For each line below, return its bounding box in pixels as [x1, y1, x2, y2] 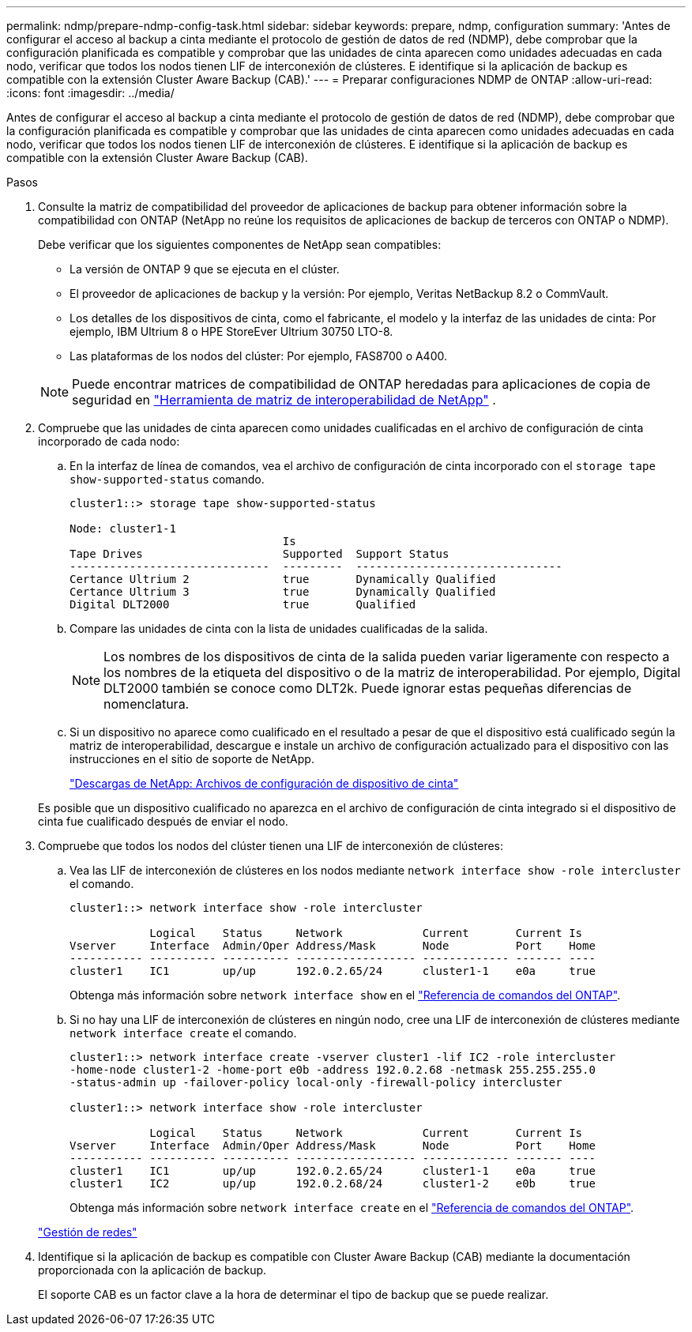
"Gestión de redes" [38, 1225, 137, 1239]
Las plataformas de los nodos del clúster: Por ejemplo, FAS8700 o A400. [70, 349, 448, 363]
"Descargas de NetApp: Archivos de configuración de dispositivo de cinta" [70, 777, 459, 790]
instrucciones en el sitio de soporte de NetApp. [70, 752, 314, 766]
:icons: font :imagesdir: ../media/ [6, 86, 175, 100]
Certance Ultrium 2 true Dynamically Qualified [70, 573, 496, 585]
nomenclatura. [103, 696, 190, 712]
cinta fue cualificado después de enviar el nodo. [38, 815, 288, 828]
